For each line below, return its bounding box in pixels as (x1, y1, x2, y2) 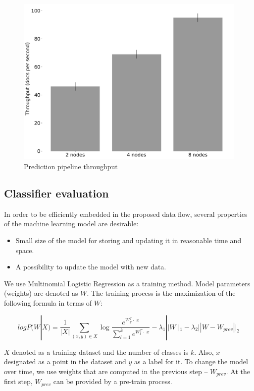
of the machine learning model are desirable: (4, 218, 139, 229)
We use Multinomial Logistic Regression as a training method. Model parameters (4, 278, 251, 288)
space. (15, 245, 34, 255)
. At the (226, 366, 251, 376)
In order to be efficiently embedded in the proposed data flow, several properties (4, 208, 248, 219)
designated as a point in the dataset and (4, 356, 126, 367)
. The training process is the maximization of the (87, 288, 236, 298)
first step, (4, 376, 33, 387)
